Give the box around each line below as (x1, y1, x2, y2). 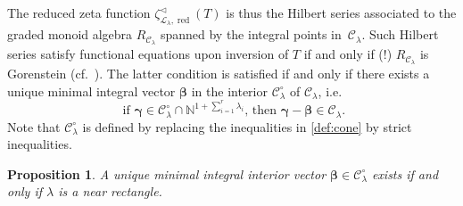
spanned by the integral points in (160, 25, 342, 44)
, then (244, 104, 277, 118)
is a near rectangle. (58, 182, 162, 201)
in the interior (191, 81, 268, 100)
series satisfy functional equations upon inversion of (7, 45, 289, 63)
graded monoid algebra (7, 25, 133, 44)
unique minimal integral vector (7, 81, 176, 100)
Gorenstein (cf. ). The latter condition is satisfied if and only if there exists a (7, 63, 430, 82)
